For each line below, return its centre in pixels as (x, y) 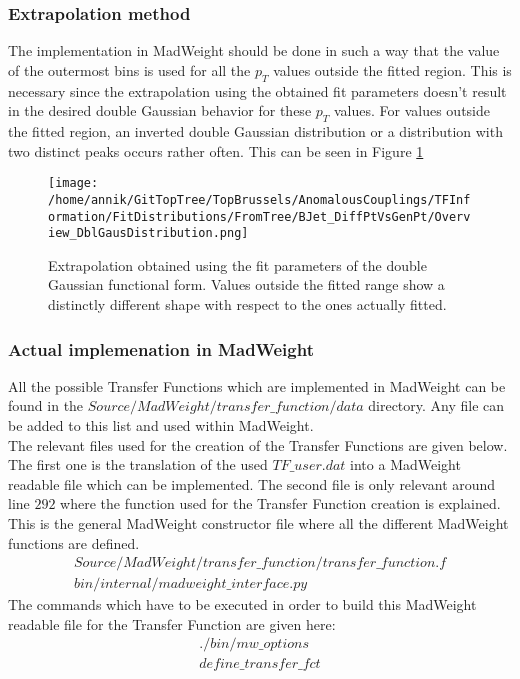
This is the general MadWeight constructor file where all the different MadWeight (258, 522)
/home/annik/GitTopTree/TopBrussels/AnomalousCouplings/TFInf (259, 199)
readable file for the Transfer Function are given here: (172, 623)
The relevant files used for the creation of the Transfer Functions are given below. (258, 444)
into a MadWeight (405, 464)
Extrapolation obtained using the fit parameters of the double (237, 264)
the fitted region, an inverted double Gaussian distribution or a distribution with (255, 131)
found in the (46, 405)
